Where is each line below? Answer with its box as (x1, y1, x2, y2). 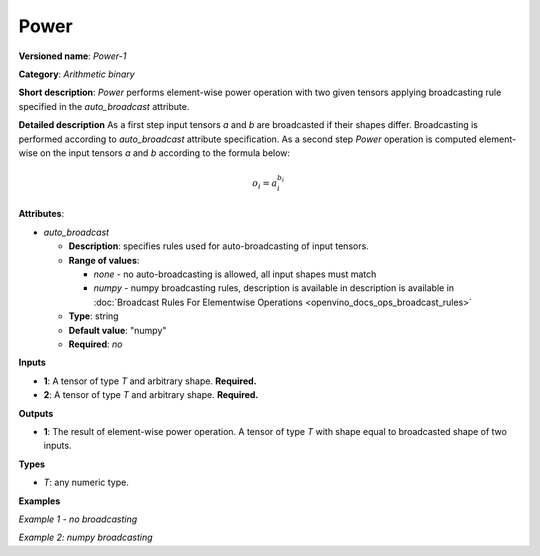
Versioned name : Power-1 (18, 50, 127, 62)
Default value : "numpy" (68, 324, 167, 336)
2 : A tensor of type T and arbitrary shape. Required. (43, 389, 259, 401)
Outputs (18, 407, 54, 419)
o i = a (251, 177, 278, 191)
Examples (18, 495, 61, 507)
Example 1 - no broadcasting (18, 513, 138, 525)
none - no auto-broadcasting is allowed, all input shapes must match (93, 268, 377, 280)
